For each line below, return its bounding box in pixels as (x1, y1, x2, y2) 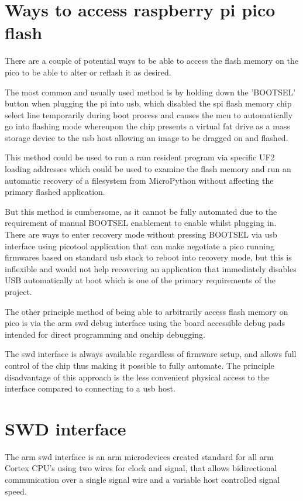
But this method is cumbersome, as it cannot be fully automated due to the (5, 205, 277, 217)
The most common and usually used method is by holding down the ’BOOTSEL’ (5, 85, 296, 98)
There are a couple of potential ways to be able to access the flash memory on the (5, 54, 299, 67)
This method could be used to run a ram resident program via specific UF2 (5, 151, 275, 163)
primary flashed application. (5, 186, 105, 198)
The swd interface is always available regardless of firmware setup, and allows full (5, 348, 297, 360)
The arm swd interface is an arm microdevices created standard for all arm (5, 450, 274, 462)
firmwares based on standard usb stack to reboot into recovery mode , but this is (5, 251, 292, 263)
